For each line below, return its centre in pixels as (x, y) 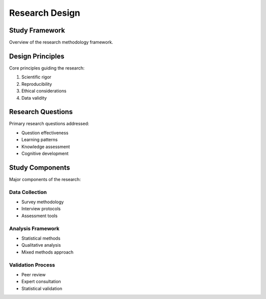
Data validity (34, 98)
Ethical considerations (44, 91)
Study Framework (37, 30)
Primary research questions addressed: (49, 124)
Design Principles (37, 56)
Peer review (33, 274)
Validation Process (32, 265)
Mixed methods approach (48, 252)
